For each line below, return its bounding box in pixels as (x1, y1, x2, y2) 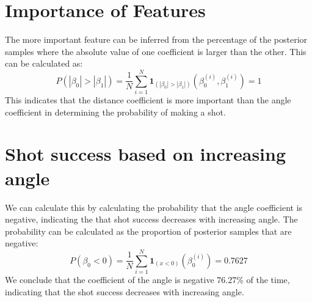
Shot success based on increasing (5, 141, 286, 166)
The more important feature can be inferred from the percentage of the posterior (5, 33, 308, 46)
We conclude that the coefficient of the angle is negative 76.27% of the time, (5, 273, 290, 286)
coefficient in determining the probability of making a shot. (5, 105, 226, 118)
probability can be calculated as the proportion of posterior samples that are (5, 224, 292, 237)
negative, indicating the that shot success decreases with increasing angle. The (5, 213, 298, 226)
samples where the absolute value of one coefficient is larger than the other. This (5, 45, 307, 57)
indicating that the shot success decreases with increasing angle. (5, 285, 244, 298)
